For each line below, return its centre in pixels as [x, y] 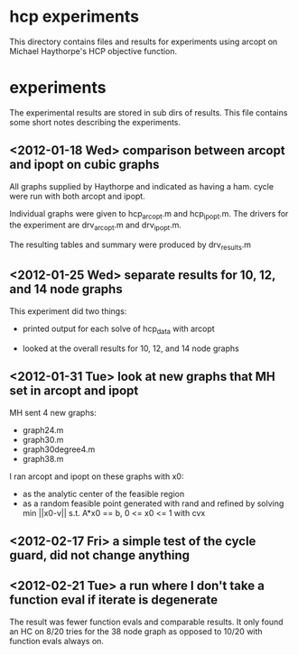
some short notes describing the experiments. [95, 122]
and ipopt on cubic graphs [84, 165]
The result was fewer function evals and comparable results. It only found [146, 622]
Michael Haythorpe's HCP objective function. [93, 51]
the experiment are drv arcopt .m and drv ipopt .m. [96, 226]
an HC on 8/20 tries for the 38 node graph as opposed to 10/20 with [136, 631]
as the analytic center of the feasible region [103, 494]
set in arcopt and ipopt [74, 391]
